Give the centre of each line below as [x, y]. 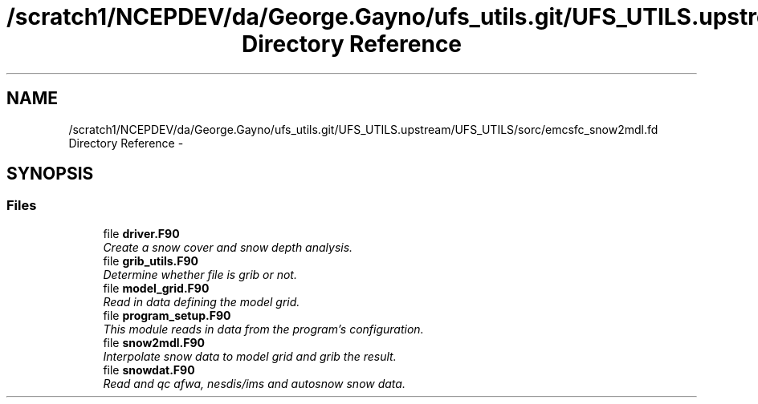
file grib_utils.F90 [151, 261]
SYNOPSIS [50, 174]
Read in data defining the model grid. [202, 301]
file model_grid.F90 [156, 288]
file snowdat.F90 [149, 370]
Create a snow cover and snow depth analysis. [228, 247]
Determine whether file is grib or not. [200, 274]
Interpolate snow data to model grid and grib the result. [250, 356]
